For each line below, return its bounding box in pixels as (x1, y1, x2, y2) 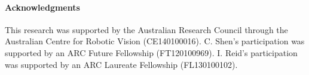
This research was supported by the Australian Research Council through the (5, 23, 288, 35)
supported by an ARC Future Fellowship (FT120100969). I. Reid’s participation (5, 46, 298, 58)
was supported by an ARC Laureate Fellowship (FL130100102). (5, 58, 238, 70)
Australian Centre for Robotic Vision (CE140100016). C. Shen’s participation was (5, 35, 305, 47)
